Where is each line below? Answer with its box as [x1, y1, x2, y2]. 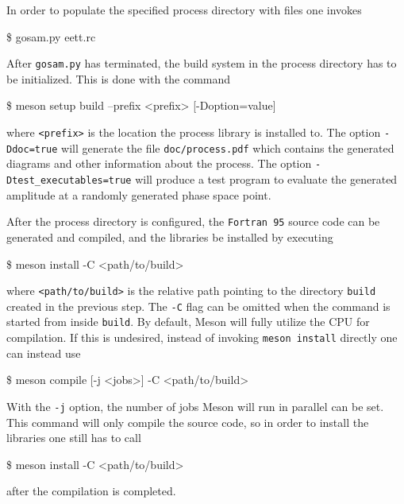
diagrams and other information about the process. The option [6, 155, 312, 172]
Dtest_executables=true [6, 175, 132, 186]
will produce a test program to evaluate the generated [135, 171, 398, 187]
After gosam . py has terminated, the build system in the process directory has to [6, 55, 397, 72]
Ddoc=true [6, 143, 58, 155]
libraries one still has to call [6, 429, 141, 446]
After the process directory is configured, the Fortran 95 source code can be [6, 213, 380, 230]
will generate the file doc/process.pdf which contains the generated [61, 139, 394, 156]
